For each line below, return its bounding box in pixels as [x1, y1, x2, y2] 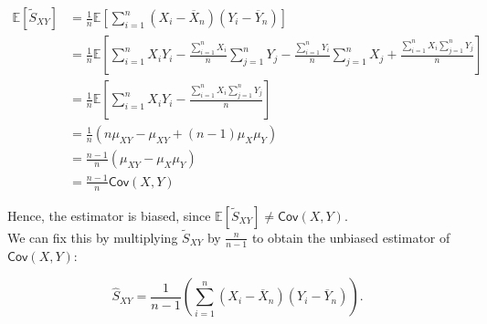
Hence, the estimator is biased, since [7, 205, 211, 225]
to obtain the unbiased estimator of [251, 227, 450, 246]
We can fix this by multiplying [7, 227, 178, 246]
